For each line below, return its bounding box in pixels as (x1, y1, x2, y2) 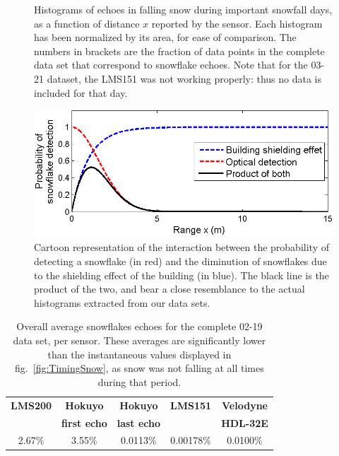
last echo (117, 415, 161, 430)
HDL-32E (221, 415, 268, 430)
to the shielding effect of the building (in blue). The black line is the (34, 267, 329, 282)
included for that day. (34, 85, 128, 100)
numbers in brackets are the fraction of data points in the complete (34, 43, 325, 58)
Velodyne (222, 397, 268, 412)
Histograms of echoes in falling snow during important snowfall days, (34, 2, 333, 16)
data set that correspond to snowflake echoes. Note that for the (34, 57, 308, 72)
